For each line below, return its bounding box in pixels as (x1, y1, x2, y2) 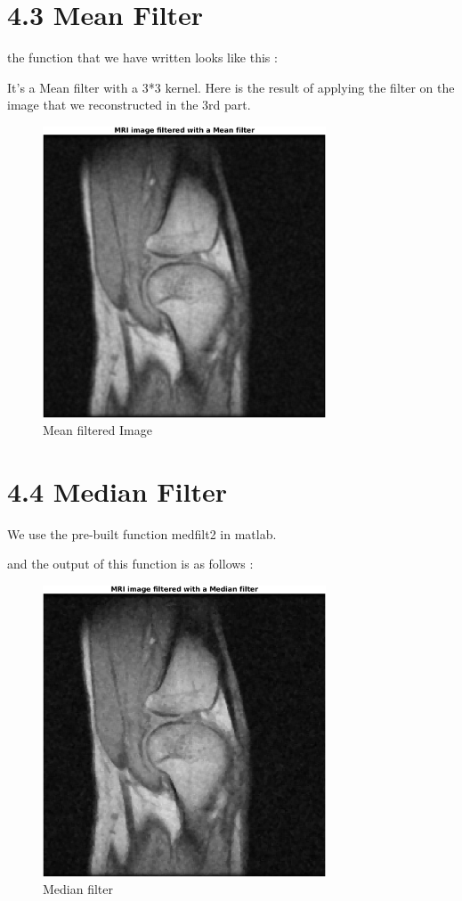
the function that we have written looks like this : (7, 48, 278, 67)
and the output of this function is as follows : (7, 554, 254, 573)
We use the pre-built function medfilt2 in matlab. (7, 524, 277, 543)
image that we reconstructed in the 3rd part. (7, 95, 251, 114)
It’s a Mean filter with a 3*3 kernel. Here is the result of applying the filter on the (7, 78, 455, 96)
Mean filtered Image (43, 421, 152, 439)
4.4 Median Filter (7, 472, 227, 509)
